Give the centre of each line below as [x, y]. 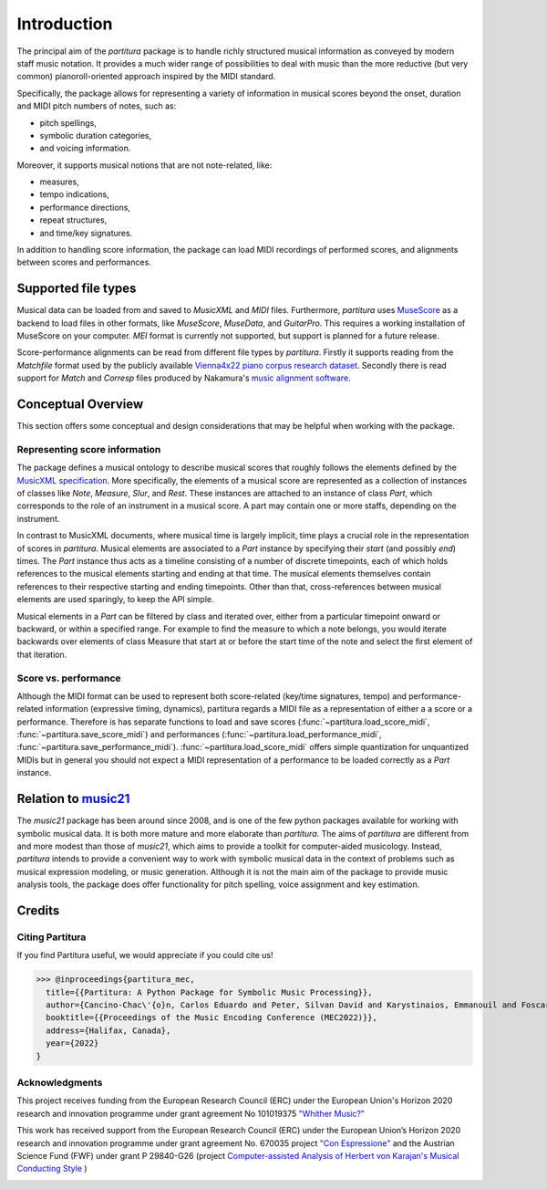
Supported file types [77, 289]
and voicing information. [85, 148]
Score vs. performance [69, 678]
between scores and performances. [84, 262]
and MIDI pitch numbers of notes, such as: [97, 106]
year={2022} [72, 1043]
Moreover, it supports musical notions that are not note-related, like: [144, 165]
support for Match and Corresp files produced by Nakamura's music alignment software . [184, 378]
